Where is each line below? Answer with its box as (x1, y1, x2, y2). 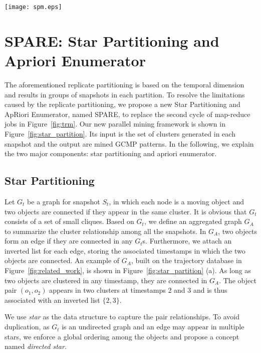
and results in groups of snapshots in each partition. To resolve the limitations (5, 89, 245, 99)
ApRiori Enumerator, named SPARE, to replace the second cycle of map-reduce (5, 108, 250, 119)
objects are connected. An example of (5, 255, 120, 266)
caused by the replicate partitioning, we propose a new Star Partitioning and (5, 99, 240, 109)
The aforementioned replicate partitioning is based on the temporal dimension (5, 79, 244, 89)
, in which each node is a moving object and (109, 196, 244, 206)
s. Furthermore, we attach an (142, 236, 232, 246)
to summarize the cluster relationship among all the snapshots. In (5, 225, 206, 236)
